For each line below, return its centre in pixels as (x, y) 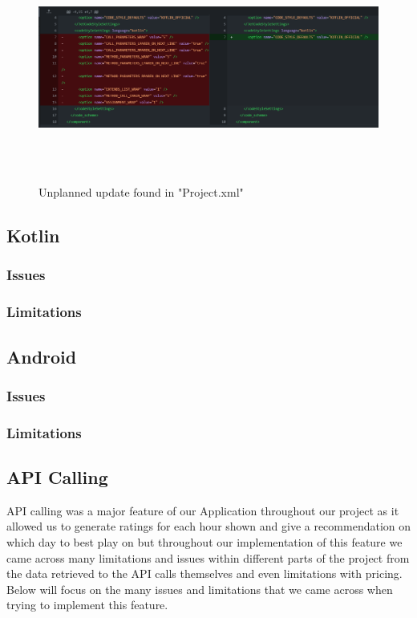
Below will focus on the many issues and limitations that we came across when (200, 589)
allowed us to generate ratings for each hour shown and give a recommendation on (209, 526)
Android (42, 356)
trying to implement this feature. (87, 605)
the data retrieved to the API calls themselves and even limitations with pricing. (204, 573)
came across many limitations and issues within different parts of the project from (208, 557)
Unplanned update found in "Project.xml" (141, 192)
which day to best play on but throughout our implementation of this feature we (204, 541)
